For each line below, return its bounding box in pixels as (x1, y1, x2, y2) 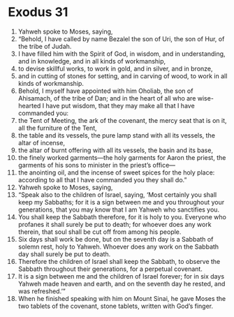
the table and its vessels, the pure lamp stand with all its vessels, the (17, 131, 216, 140)
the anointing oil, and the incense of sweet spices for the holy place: (17, 168, 215, 177)
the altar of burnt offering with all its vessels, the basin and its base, (17, 146, 214, 154)
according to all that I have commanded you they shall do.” (17, 175, 187, 184)
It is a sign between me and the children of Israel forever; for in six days (17, 272, 225, 280)
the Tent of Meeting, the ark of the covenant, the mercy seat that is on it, (17, 116, 227, 124)
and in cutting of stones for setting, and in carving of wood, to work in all (17, 71, 228, 80)
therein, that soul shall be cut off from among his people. (17, 228, 182, 236)
